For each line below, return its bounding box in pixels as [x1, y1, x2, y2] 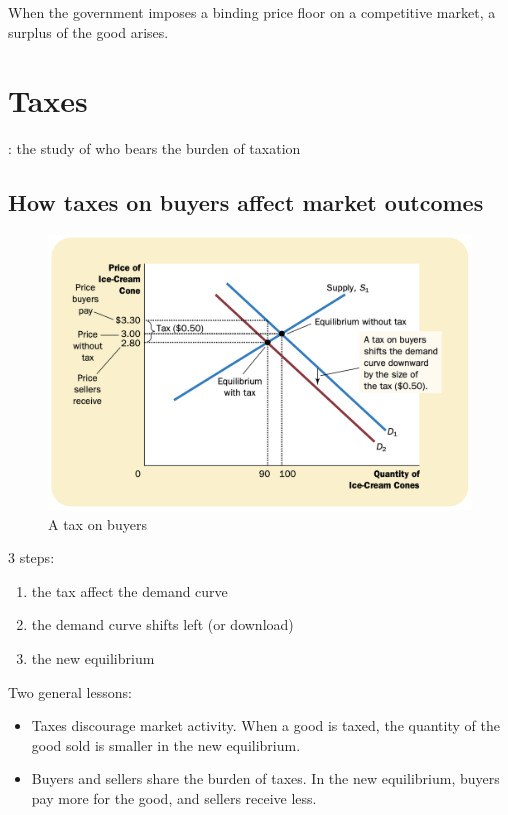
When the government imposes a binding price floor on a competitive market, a [8, 2, 496, 22]
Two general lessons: [8, 681, 132, 702]
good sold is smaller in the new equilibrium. [31, 734, 301, 755]
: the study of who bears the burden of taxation [8, 138, 301, 159]
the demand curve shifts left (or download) [31, 614, 294, 635]
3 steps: [8, 547, 55, 568]
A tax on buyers [48, 513, 147, 534]
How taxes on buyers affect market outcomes [8, 187, 484, 218]
